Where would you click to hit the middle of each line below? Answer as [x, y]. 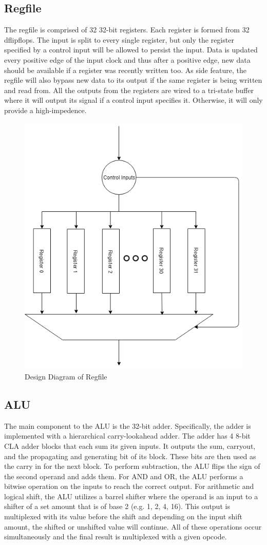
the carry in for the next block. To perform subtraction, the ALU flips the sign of [132, 466]
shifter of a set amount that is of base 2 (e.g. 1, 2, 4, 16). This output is [117, 506]
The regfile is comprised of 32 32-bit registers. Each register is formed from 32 [127, 30]
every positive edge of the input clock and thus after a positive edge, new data [127, 59]
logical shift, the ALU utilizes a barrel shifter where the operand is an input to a [131, 496]
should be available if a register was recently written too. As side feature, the [125, 70]
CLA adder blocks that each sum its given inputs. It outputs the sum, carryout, [130, 446]
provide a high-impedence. [45, 110]
